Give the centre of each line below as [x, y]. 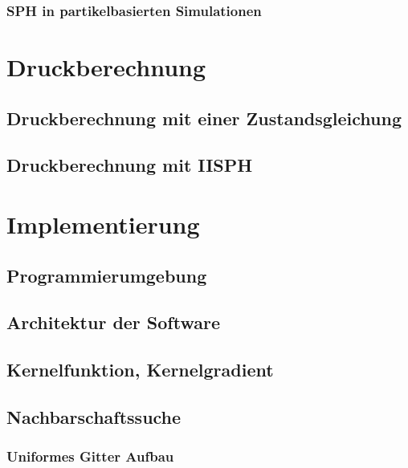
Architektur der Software [113, 322]
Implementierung [103, 224]
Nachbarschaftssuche [94, 416]
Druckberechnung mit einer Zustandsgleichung [204, 118]
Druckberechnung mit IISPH [130, 165]
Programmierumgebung [107, 275]
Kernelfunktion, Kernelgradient [140, 370]
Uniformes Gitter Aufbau [90, 456]
